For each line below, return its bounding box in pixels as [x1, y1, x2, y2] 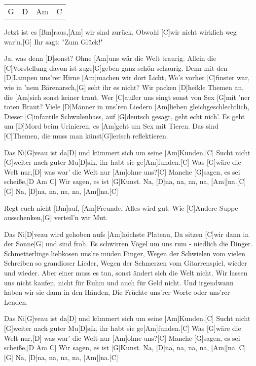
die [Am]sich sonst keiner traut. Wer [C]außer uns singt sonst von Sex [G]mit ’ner [4, 91, 250, 102]
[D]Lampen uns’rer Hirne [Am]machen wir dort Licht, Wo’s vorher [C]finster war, [4, 72, 250, 83]
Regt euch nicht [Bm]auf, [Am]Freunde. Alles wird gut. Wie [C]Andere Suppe [4, 202, 238, 213]
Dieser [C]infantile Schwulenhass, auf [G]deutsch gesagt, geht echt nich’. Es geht [4, 111, 245, 121]
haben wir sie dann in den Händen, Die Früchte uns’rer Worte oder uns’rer [4, 287, 230, 297]
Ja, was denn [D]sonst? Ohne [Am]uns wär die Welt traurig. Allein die [4, 53, 217, 63]
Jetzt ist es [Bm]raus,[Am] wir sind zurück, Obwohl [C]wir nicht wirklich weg [4, 27, 237, 37]
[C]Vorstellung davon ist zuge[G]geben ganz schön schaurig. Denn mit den [4, 62, 227, 73]
